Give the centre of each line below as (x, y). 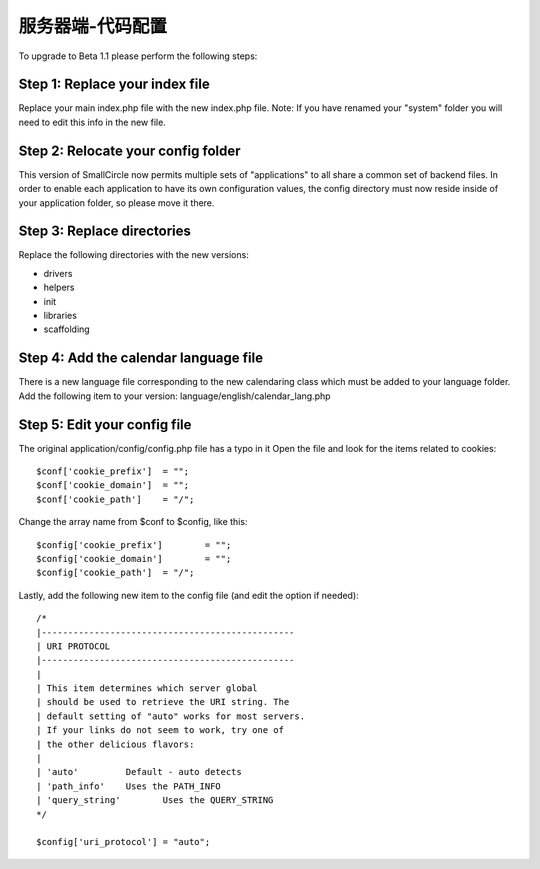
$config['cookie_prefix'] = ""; (134, 544)
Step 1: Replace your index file (114, 84)
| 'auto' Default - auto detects (139, 772)
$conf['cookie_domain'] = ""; (113, 485)
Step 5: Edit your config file (105, 424)
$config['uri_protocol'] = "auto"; (123, 842)
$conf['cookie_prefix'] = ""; (113, 471)
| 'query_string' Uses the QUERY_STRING (155, 800)
